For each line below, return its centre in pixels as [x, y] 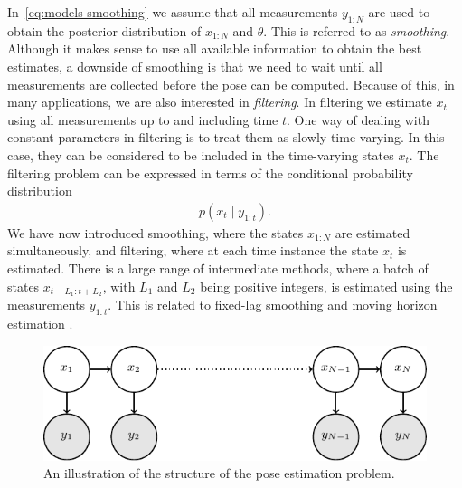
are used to [399, 12]
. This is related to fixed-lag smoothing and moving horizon [273, 305]
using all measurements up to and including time [143, 119]
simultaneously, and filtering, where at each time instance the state [193, 250]
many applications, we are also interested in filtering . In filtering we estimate [220, 102]
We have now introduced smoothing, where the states [156, 232]
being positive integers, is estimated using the [326, 286]
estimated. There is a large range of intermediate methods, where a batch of [218, 268]
